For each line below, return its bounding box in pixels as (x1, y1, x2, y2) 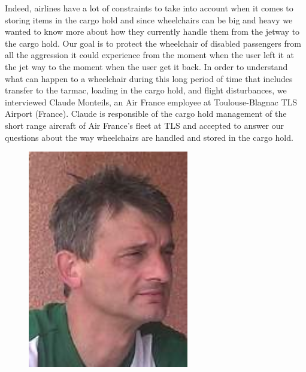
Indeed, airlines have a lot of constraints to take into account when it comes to (5, 2, 293, 14)
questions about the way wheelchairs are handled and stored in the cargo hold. (5, 131, 293, 143)
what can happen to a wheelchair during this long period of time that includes (5, 72, 293, 84)
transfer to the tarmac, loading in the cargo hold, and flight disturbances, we (5, 84, 287, 96)
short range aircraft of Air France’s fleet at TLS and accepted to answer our (5, 119, 284, 131)
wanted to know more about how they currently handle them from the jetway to (5, 25, 300, 38)
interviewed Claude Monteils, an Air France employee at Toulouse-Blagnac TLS (5, 95, 298, 108)
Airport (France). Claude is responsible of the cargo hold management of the (5, 107, 287, 120)
